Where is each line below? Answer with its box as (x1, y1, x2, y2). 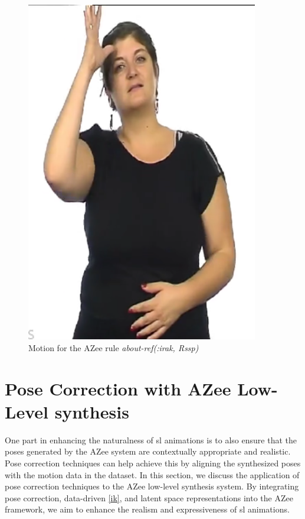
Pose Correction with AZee (5, 376, 231, 400)
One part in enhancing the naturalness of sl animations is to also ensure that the (5, 433, 297, 446)
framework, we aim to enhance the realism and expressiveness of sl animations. (5, 503, 290, 515)
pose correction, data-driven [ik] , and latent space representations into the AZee (5, 491, 293, 504)
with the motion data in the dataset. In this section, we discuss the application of (5, 468, 300, 481)
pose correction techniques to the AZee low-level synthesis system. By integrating (5, 480, 299, 492)
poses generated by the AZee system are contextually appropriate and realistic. (5, 445, 291, 458)
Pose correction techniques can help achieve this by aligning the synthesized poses (5, 457, 301, 469)
